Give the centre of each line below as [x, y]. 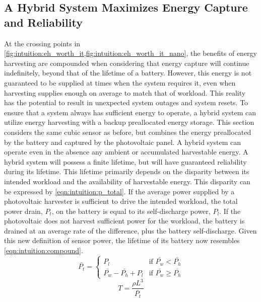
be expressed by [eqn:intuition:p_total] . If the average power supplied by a [119, 191]
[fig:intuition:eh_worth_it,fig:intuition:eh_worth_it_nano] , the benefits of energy [130, 53]
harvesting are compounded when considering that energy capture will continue [127, 63]
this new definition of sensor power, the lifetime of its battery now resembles [122, 240]
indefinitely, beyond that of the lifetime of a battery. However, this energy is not [128, 73]
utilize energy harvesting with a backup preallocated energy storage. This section [129, 122]
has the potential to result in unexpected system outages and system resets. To [126, 102]
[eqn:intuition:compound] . [44, 250]
